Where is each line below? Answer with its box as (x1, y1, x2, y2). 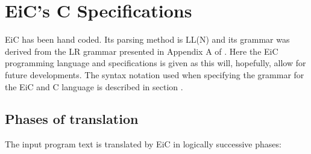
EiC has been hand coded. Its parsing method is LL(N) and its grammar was (5, 33, 290, 46)
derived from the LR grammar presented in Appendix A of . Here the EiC (5, 45, 278, 57)
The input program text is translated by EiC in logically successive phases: (5, 138, 281, 150)
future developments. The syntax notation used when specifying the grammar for (5, 68, 304, 81)
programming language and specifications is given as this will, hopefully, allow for (5, 57, 306, 69)
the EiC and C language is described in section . (5, 80, 183, 93)
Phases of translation (5, 109, 139, 128)
